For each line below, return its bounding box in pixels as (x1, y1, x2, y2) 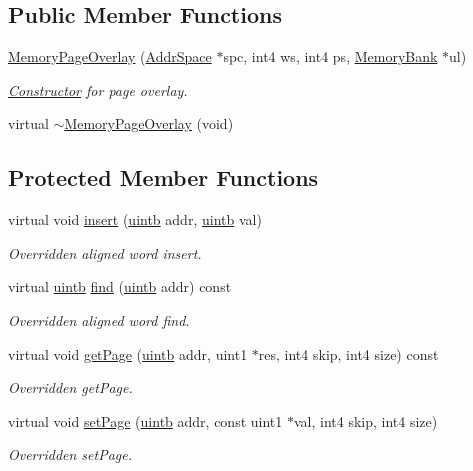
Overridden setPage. (8, 444, 132, 465)
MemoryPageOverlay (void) (64, 113, 234, 134)
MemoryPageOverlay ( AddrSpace (8, 46, 212, 67)
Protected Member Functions (8, 162, 319, 193)
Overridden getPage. (8, 377, 133, 398)
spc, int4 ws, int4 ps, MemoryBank (223, 46, 438, 67)
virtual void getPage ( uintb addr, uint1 (8, 343, 248, 364)
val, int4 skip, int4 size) (293, 410, 438, 431)
